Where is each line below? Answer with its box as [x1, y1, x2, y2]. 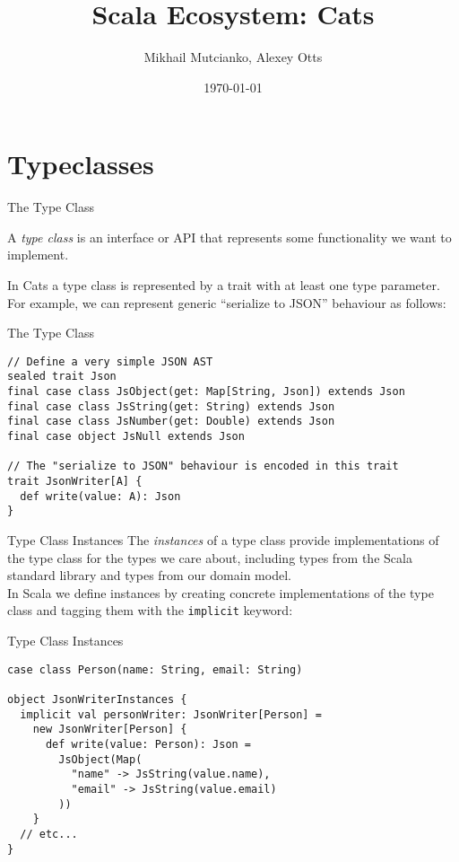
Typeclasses [7, 145, 154, 182]
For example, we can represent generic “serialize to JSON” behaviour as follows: [7, 293, 446, 312]
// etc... [20, 827, 78, 840]
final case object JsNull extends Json [7, 430, 245, 444]
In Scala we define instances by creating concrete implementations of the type [7, 583, 434, 602]
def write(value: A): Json [20, 489, 181, 503]
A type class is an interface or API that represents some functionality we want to [7, 227, 452, 246]
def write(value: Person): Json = [45, 737, 252, 751]
